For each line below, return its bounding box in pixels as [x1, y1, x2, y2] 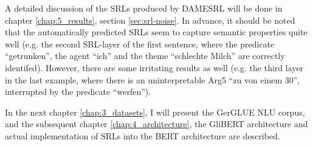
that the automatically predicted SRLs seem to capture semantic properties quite [5, 26, 308, 38]
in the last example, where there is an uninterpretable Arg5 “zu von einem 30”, [5, 73, 300, 86]
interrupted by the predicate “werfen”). [5, 85, 151, 98]
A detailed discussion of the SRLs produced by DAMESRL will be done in [5, 2, 283, 14]
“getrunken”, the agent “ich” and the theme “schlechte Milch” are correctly [5, 49, 285, 62]
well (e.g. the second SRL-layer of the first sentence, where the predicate [5, 37, 275, 50]
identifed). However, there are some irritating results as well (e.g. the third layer [5, 61, 303, 74]
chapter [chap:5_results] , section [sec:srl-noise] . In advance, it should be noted [5, 13, 295, 26]
